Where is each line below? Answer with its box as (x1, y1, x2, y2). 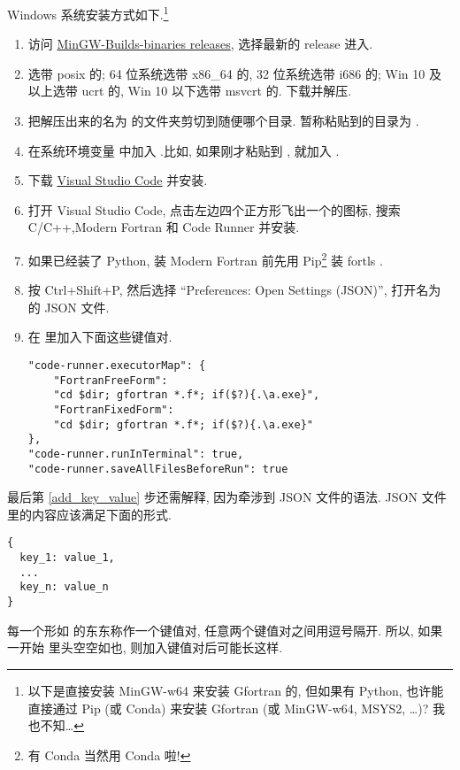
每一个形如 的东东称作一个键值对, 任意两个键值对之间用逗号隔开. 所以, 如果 (7, 620, 443, 639)
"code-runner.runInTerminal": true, (27, 447, 244, 460)
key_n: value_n (19, 581, 109, 594)
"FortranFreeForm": (53, 373, 168, 387)
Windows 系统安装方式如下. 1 (7, 3, 169, 23)
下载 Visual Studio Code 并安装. (27, 171, 208, 189)
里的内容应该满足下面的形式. (7, 504, 172, 523)
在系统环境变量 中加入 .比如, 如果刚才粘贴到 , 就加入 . (27, 141, 340, 159)
